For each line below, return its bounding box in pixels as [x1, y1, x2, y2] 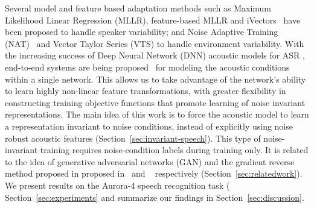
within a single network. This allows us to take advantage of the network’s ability [5, 72, 306, 85]
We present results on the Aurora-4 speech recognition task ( [5, 178, 230, 191]
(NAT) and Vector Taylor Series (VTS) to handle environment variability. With [5, 37, 304, 49]
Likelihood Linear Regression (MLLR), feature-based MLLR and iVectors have [5, 13, 301, 26]
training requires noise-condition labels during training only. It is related [40, 143, 309, 156]
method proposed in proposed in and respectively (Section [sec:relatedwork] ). [5, 167, 303, 180]
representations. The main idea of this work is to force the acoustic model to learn [5, 108, 309, 121]
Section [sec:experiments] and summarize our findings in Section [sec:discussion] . [5, 191, 304, 203]
